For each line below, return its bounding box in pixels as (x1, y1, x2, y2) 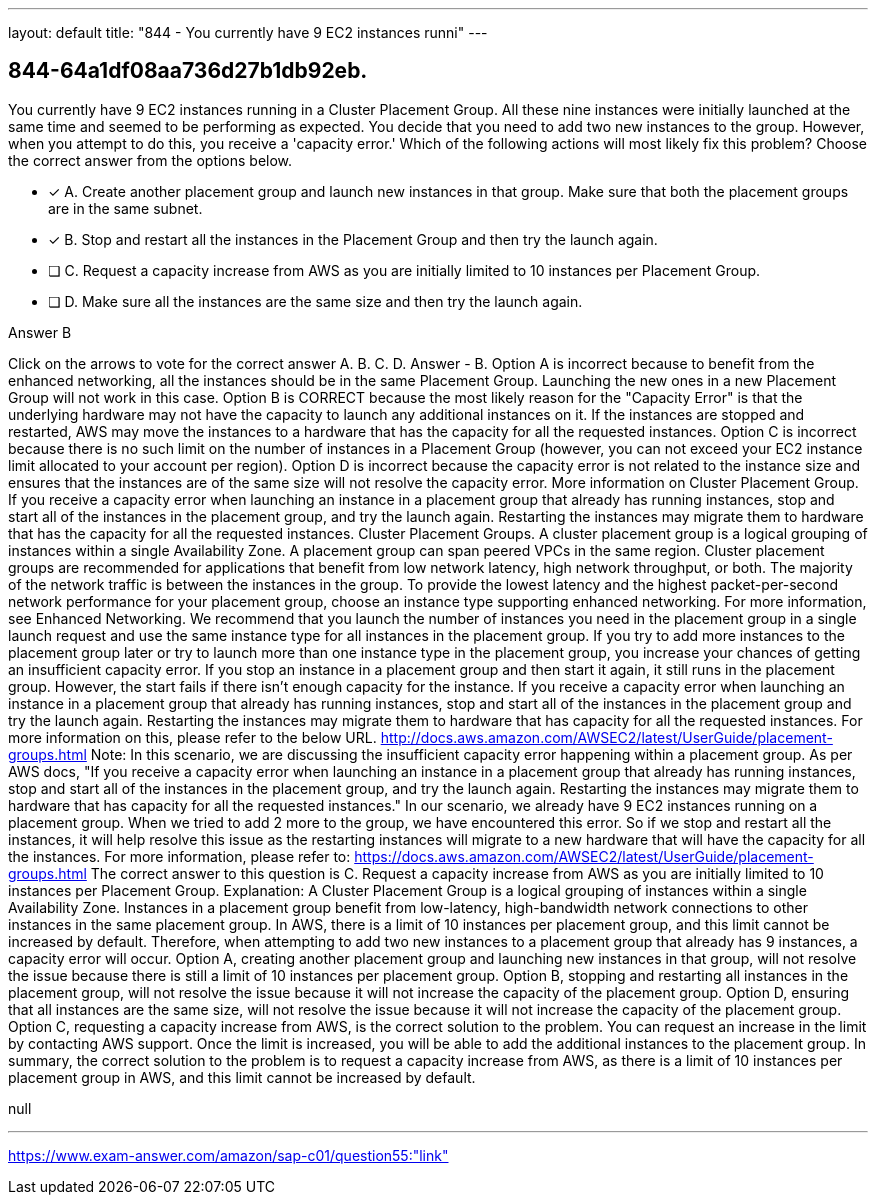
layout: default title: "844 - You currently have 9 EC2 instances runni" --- (8, 24, 488, 41)
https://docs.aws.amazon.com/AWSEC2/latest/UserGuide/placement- (354, 847, 814, 865)
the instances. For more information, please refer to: (8, 847, 351, 865)
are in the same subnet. (48, 199, 203, 217)
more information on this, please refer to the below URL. (8, 728, 377, 746)
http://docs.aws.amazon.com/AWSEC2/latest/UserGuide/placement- (380, 728, 833, 746)
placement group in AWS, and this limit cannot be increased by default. (8, 1068, 476, 1086)
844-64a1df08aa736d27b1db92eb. (8, 58, 368, 84)
